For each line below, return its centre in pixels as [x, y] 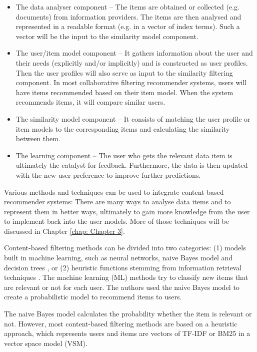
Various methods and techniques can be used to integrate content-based [114, 192]
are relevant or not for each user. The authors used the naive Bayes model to [122, 287]
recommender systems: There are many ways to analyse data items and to [117, 202]
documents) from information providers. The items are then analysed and [128, 16]
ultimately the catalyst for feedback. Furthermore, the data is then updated [132, 165]
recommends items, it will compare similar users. [90, 102]
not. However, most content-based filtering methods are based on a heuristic [121, 323]
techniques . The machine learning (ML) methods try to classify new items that [126, 277]
